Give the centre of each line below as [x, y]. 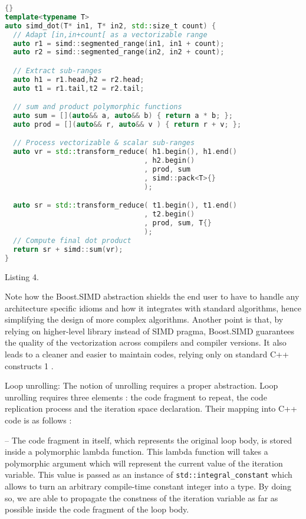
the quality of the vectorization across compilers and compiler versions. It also [146, 342]
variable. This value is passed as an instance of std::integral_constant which [149, 474]
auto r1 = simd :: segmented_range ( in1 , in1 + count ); [119, 43]
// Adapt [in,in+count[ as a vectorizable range [110, 35]
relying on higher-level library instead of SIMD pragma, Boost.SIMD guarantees [150, 331]
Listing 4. [22, 276]
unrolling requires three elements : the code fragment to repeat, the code [136, 397]
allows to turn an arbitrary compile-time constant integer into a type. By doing [148, 486]
